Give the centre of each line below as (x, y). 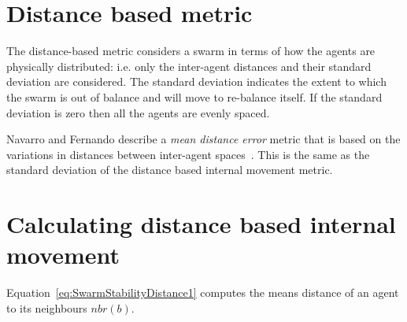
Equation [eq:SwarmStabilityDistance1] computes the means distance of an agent (203, 292)
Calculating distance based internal (201, 224)
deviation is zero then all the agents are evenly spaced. (138, 112)
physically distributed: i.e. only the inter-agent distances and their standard (189, 66)
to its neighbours (47, 307)
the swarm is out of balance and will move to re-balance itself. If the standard (194, 96)
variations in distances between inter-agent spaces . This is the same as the (188, 154)
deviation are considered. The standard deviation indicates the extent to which (196, 81)
